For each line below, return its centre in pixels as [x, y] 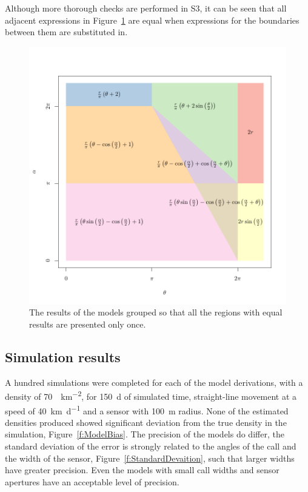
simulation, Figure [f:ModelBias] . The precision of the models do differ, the [145, 434]
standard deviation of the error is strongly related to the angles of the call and [151, 446]
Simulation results [63, 356]
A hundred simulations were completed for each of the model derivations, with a [154, 382]
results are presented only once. [88, 324]
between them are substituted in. [66, 32]
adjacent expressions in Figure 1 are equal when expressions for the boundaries [152, 20]
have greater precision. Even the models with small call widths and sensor [142, 470]
